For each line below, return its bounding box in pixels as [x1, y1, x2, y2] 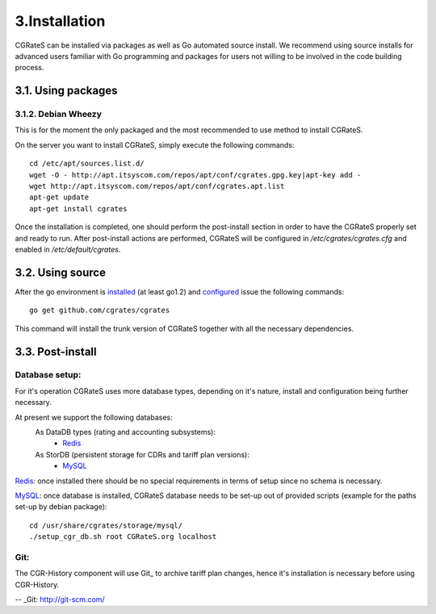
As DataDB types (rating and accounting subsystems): [35, 428, 216, 437]
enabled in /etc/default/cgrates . [15, 244, 121, 254]
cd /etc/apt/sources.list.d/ [29, 159, 145, 169]
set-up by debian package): [15, 502, 107, 512]
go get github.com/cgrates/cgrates [29, 306, 170, 315]
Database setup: [15, 370, 82, 381]
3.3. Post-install [15, 345, 97, 358]
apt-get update [29, 193, 90, 202]
